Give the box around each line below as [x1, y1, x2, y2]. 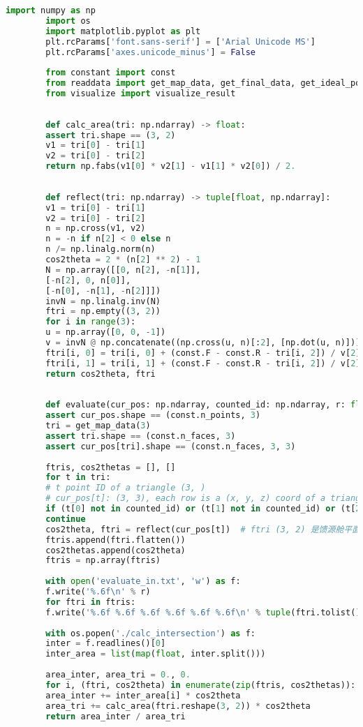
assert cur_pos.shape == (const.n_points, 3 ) [45, 410, 261, 421]
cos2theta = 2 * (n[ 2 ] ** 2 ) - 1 [45, 255, 201, 264]
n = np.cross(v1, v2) [45, 223, 146, 234]
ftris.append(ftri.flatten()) [45, 534, 186, 545]
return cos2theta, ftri [45, 368, 156, 379]
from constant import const [45, 68, 176, 78]
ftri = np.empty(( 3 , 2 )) [45, 306, 161, 317]
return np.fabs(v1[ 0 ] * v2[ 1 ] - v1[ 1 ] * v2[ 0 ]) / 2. [45, 161, 296, 172]
